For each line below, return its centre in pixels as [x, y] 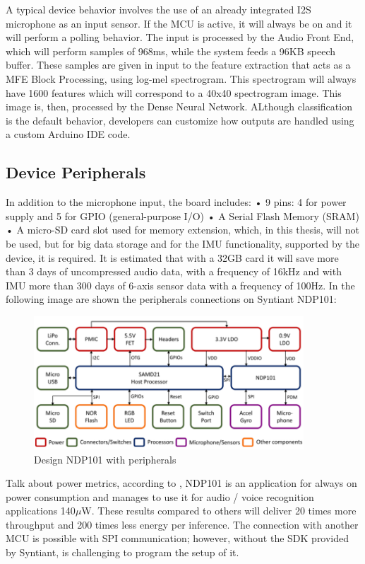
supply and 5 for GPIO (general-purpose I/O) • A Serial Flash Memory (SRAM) [182, 215]
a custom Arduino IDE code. [68, 134]
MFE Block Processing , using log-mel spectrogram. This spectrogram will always [181, 78]
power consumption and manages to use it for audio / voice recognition [160, 496]
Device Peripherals [76, 172]
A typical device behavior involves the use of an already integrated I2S [158, 9]
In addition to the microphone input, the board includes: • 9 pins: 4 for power [176, 202]
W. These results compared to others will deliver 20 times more [219, 511]
